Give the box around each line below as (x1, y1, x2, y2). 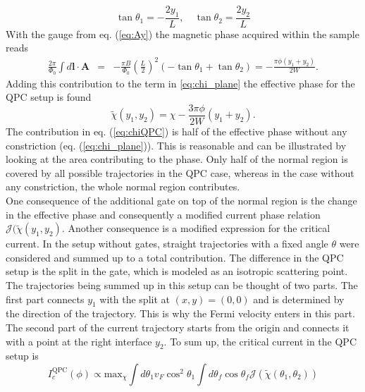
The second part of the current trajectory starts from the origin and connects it (6, 319, 349, 334)
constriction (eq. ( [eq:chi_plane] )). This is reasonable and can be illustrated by (6, 137, 347, 152)
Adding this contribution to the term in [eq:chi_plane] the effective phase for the (6, 75, 355, 90)
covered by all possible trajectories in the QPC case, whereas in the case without (6, 165, 354, 180)
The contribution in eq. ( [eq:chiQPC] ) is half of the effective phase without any (6, 124, 347, 139)
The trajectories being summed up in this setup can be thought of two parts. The (6, 277, 358, 292)
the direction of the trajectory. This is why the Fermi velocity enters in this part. (6, 306, 355, 321)
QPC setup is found (6, 90, 92, 104)
